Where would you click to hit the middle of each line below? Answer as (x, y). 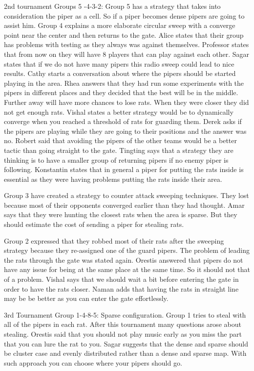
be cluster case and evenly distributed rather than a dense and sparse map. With (125, 353)
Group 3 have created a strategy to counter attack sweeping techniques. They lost (127, 195)
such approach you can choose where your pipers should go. (93, 362)
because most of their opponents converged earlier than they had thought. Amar (124, 205)
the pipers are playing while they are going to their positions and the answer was (125, 131)
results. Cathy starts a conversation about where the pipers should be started (120, 73)
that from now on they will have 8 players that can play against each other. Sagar (127, 54)
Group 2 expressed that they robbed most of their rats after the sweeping (114, 240)
